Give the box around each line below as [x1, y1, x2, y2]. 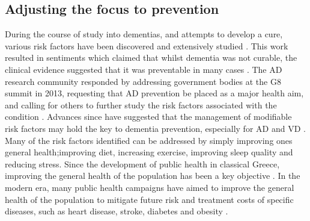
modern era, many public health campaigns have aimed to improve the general [5, 181, 294, 193]
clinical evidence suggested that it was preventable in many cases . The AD [5, 63, 282, 75]
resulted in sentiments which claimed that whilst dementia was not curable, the [5, 51, 297, 64]
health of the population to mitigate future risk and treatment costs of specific [5, 193, 294, 205]
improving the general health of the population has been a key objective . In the [5, 169, 300, 182]
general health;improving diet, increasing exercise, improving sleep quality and [5, 146, 293, 158]
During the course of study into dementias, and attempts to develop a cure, [5, 28, 283, 40]
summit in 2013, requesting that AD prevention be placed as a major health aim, [5, 87, 304, 99]
